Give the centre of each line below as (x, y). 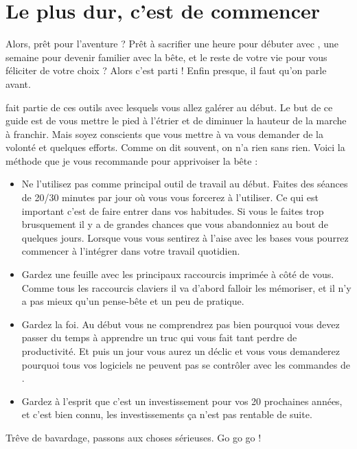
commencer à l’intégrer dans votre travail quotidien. (131, 251)
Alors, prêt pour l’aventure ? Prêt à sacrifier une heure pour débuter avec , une (172, 44)
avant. (18, 83)
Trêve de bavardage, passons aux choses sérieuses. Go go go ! (134, 437)
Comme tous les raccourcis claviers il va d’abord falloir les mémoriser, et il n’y (186, 287)
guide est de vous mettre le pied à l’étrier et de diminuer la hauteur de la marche (176, 120)
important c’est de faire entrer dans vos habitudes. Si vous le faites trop (173, 210)
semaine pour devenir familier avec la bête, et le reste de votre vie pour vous (166, 57)
